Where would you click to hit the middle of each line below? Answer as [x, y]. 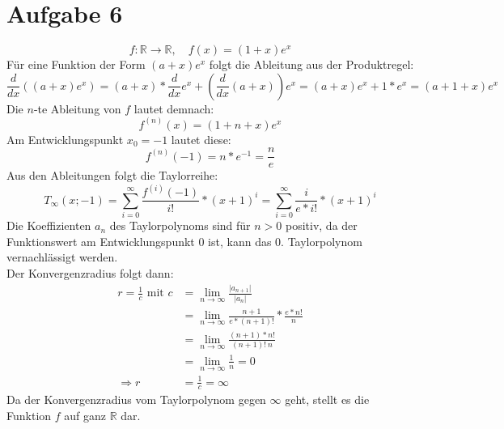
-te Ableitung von [77, 108]
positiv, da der [321, 225]
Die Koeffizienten [49, 225]
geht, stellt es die [327, 399]
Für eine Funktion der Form [76, 64]
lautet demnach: [174, 108]
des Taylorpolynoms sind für [180, 225]
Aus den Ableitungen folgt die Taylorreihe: [112, 175]
